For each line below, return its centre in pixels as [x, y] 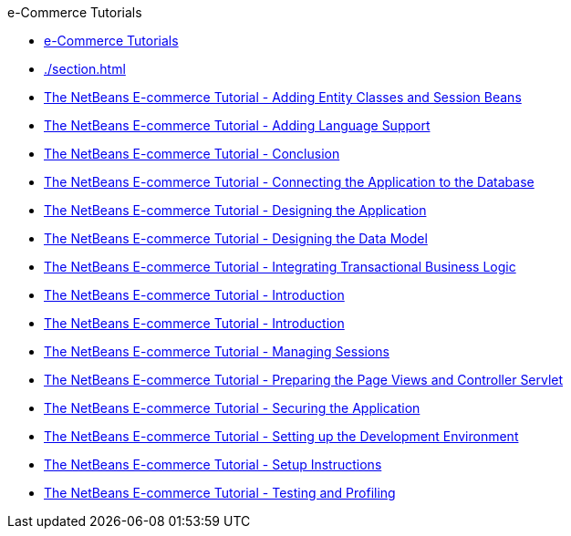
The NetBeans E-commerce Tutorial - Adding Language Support [237, 125]
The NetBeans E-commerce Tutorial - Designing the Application [235, 210]
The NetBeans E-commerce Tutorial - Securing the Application [232, 408]
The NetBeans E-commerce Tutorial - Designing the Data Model [236, 238]
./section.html [85, 69]
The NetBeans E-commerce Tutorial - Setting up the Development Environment [281, 436]
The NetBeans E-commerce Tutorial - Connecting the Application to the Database [289, 182]
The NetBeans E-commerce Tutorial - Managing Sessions [217, 351]
